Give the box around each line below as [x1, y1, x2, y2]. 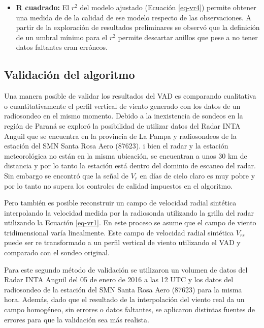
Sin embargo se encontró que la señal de [4, 170, 128, 181]
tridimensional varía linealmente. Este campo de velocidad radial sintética [4, 227, 234, 237]
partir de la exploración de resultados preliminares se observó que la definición [16, 22, 260, 33]
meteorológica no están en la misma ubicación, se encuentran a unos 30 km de [4, 150, 247, 161]
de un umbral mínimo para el [16, 32, 108, 42]
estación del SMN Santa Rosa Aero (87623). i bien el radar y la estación [4, 140, 228, 151]
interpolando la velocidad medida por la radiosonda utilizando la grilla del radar [4, 207, 254, 218]
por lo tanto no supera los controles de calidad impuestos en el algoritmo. [4, 180, 233, 191]
